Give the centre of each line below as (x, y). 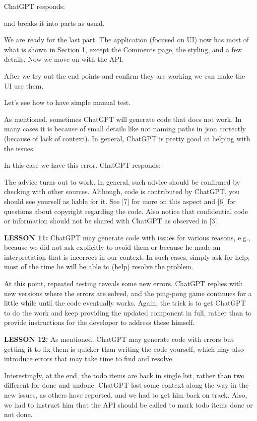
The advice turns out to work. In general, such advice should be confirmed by (122, 181)
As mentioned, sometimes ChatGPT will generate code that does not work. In (123, 119)
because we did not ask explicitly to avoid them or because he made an (112, 247)
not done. (18, 414)
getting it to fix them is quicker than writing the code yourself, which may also (124, 349)
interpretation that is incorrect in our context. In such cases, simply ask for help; (127, 257)
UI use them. (24, 85)
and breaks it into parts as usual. (54, 23)
